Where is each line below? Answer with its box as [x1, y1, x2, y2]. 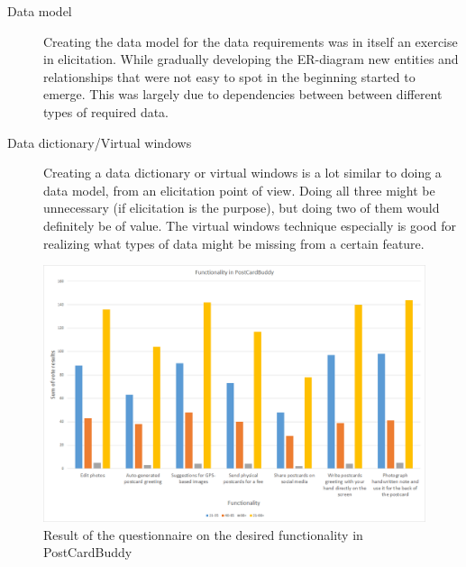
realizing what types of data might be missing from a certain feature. [43, 233, 425, 252]
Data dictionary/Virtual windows [7, 133, 192, 151]
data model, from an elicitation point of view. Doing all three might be [43, 180, 435, 199]
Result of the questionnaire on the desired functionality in [43, 525, 363, 544]
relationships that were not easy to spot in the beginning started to [43, 67, 416, 86]
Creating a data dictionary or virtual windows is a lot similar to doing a [43, 163, 442, 182]
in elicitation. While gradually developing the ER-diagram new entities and [43, 50, 459, 69]
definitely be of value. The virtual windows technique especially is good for [43, 215, 457, 234]
